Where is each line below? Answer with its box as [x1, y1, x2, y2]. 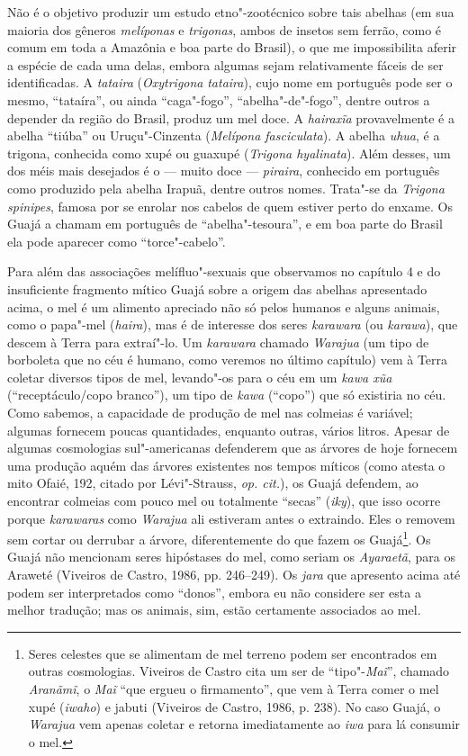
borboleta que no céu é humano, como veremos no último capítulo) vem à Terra [7, 350, 448, 369]
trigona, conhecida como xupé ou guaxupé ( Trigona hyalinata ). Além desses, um [7, 143, 451, 162]
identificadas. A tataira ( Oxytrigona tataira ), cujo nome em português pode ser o [7, 73, 453, 92]
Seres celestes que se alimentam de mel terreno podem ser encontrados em [28, 643, 437, 662]
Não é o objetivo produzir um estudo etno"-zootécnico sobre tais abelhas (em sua [7, 3, 454, 21]
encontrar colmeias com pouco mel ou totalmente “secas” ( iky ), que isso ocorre [7, 491, 441, 510]
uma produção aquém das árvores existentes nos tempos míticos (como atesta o [7, 455, 445, 474]
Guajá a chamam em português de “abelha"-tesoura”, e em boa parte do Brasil [7, 214, 443, 233]
